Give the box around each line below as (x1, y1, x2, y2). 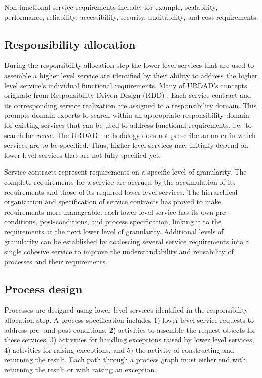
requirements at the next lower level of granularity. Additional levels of (4, 226, 224, 236)
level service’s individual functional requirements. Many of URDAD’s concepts (4, 80, 247, 90)
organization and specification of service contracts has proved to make (4, 196, 221, 207)
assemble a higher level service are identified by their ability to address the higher (4, 70, 258, 80)
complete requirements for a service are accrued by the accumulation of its (4, 176, 236, 187)
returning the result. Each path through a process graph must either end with (4, 354, 246, 365)
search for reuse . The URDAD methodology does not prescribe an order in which (4, 129, 256, 140)
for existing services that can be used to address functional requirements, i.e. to (4, 119, 252, 130)
